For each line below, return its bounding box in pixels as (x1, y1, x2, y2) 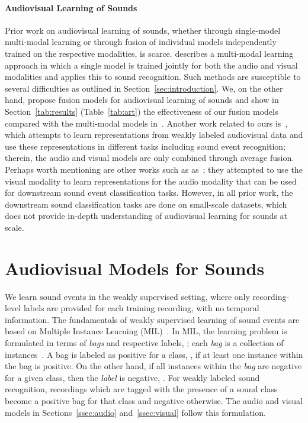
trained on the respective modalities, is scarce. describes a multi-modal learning (5, 47, 294, 59)
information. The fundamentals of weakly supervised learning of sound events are (5, 313, 300, 325)
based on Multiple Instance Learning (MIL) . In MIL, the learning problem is (5, 325, 287, 337)
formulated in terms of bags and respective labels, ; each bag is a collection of (5, 336, 284, 348)
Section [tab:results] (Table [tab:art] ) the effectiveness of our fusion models (5, 105, 278, 117)
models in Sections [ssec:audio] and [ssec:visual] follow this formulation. (5, 406, 266, 418)
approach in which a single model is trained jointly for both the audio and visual (5, 59, 298, 71)
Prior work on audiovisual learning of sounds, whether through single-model (5, 24, 281, 36)
